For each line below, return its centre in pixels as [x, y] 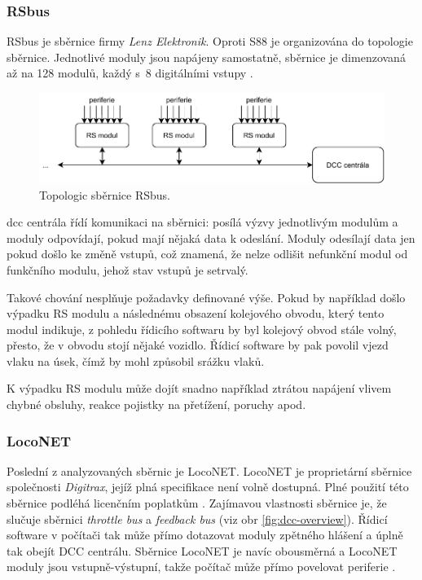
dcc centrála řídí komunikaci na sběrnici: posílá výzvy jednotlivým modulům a [202, 222]
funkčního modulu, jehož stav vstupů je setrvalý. [127, 269]
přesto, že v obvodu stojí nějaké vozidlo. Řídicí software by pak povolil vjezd [198, 345]
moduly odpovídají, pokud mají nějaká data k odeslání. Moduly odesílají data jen [211, 237]
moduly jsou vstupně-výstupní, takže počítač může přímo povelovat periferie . [201, 567]
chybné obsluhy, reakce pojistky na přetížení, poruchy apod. [156, 404]
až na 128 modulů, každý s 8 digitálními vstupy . [130, 73]
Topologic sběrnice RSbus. [105, 194]
